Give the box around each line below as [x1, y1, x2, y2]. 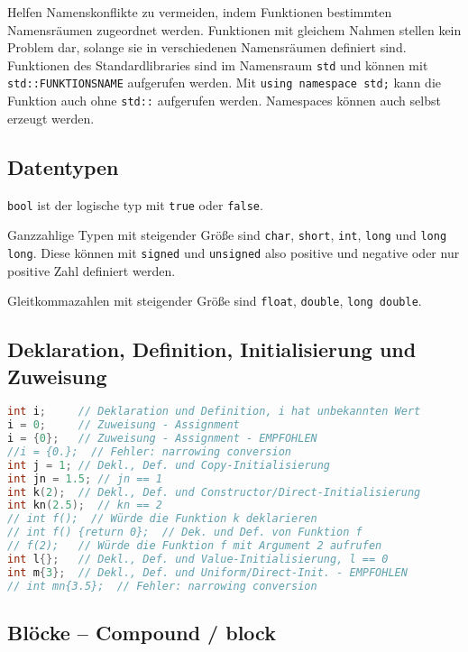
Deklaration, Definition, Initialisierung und [7, 335, 417, 363]
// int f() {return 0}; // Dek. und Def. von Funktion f [7, 526, 362, 539]
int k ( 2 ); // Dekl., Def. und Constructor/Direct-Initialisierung [7, 485, 421, 499]
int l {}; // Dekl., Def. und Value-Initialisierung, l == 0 [7, 552, 389, 565]
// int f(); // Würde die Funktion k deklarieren [7, 512, 317, 526]
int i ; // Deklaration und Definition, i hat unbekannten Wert [7, 405, 421, 418]
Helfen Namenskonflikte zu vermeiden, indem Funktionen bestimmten [7, 3, 392, 21]
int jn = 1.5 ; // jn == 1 [7, 472, 162, 485]
